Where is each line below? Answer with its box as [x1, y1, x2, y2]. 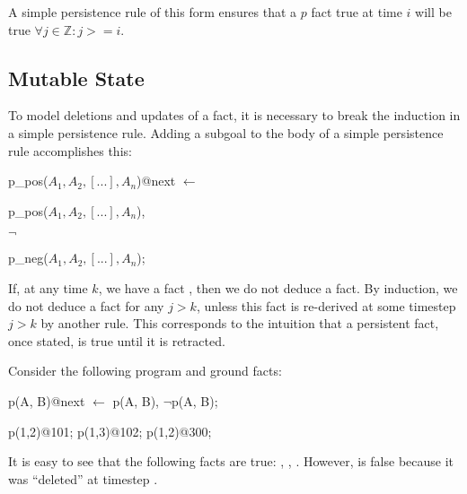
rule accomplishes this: [8, 141, 132, 160]
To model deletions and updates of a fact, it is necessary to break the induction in [8, 106, 461, 125]
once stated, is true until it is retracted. [8, 331, 225, 350]
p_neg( [8, 248, 48, 267]
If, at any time [8, 278, 88, 297]
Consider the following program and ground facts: [8, 361, 282, 380]
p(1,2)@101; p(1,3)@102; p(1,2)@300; [8, 421, 212, 440]
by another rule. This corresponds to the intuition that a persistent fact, [40, 314, 439, 333]
